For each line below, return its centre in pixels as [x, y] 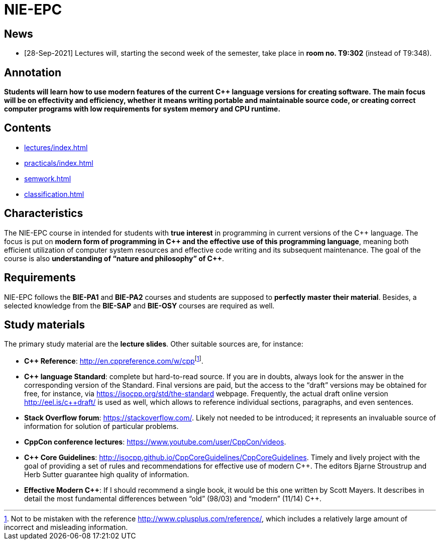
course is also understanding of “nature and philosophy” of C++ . [114, 258]
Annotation [33, 72]
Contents [28, 128]
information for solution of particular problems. [101, 426]
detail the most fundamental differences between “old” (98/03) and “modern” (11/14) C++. [173, 499]
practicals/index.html [59, 163]
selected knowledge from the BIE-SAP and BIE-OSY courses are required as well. [139, 305]
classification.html [54, 194]
